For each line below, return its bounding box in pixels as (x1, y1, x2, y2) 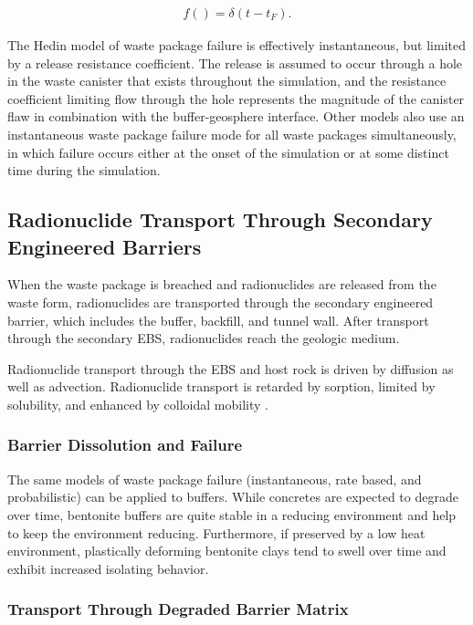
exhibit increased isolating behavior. (7, 558, 209, 578)
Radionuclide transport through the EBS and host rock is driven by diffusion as (7, 359, 454, 378)
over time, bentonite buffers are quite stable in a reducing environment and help (7, 505, 457, 524)
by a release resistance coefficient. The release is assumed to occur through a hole (7, 53, 463, 72)
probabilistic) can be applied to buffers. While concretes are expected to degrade (7, 487, 458, 506)
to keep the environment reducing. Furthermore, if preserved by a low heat (7, 523, 426, 542)
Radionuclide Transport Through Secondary (7, 205, 433, 234)
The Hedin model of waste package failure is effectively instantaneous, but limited (7, 36, 466, 55)
